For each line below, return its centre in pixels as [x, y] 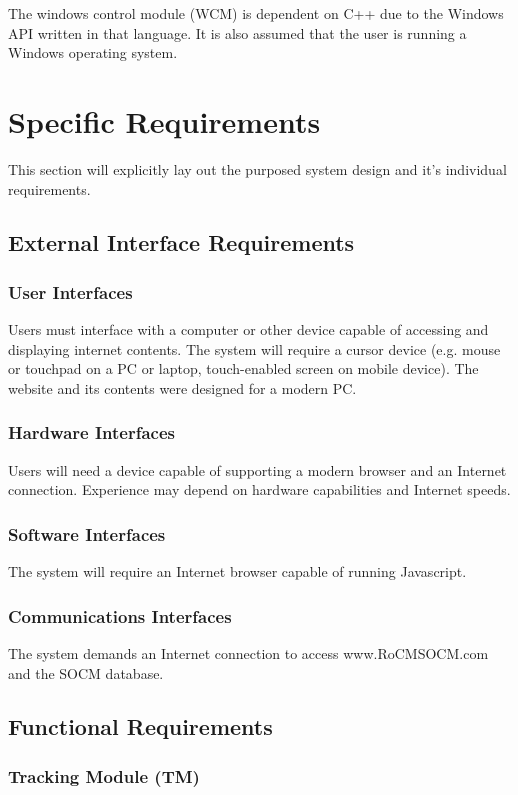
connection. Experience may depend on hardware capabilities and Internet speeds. [259, 489]
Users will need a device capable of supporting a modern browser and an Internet [257, 469]
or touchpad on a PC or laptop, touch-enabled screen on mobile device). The [243, 368]
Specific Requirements [164, 120]
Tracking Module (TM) [104, 775]
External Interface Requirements [181, 242]
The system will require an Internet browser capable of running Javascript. [237, 571]
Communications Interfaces [120, 615]
